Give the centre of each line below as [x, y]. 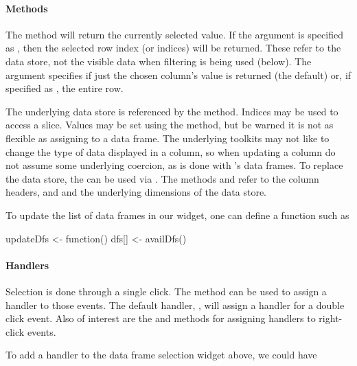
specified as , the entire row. [65, 88]
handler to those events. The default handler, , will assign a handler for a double [175, 305]
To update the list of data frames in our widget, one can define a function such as [177, 215]
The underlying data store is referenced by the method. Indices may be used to [172, 111]
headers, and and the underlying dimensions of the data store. [136, 192]
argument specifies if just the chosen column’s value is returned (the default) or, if [178, 75]
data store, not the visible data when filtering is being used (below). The [159, 61]
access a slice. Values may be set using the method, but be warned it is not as [170, 125]
